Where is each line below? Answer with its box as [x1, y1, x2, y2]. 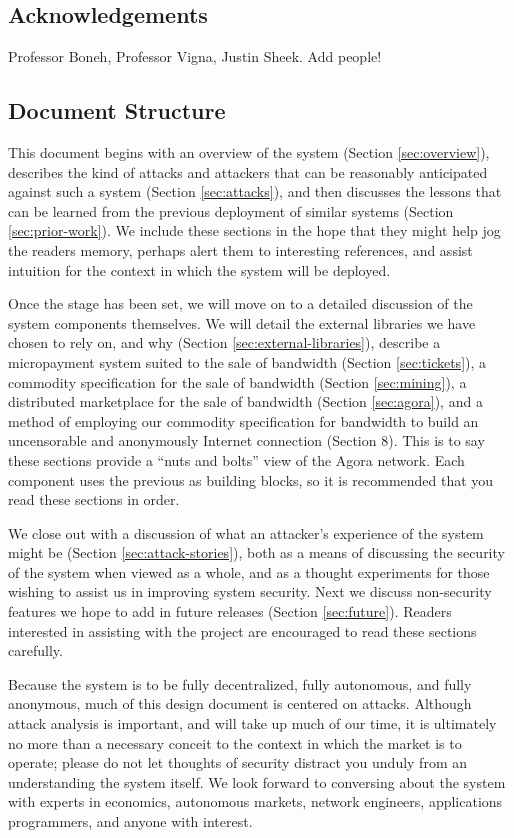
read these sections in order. [8, 489, 180, 510]
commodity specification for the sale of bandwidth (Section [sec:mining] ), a [8, 371, 467, 392]
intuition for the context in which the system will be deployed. [8, 259, 391, 280]
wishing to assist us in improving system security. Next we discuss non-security [8, 581, 492, 602]
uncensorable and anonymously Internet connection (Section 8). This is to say [8, 430, 485, 451]
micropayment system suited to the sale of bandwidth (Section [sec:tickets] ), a [8, 351, 487, 372]
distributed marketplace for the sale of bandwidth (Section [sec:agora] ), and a [8, 391, 483, 412]
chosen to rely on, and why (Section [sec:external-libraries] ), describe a [8, 332, 441, 353]
